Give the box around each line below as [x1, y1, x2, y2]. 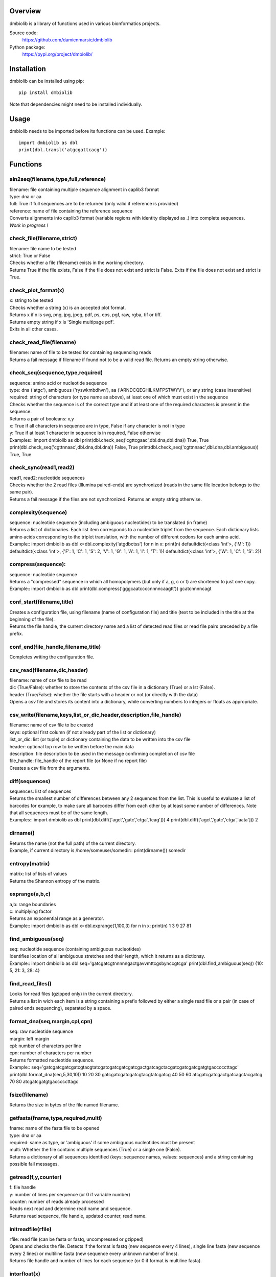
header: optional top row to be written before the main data [9, 743, 134, 749]
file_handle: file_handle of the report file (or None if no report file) [9, 758, 147, 764]
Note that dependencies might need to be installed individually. [9, 101, 143, 107]
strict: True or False [9, 253, 51, 259]
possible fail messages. [9, 1161, 59, 1167]
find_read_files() [9, 980, 52, 987]
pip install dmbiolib [18, 90, 73, 96]
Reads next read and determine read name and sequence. [9, 1205, 132, 1212]
